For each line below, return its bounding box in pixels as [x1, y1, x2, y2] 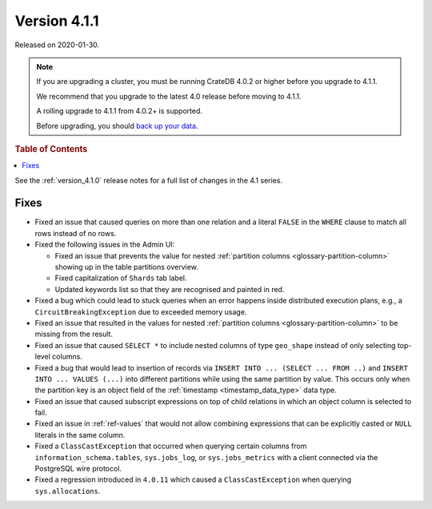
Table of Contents [14, 143, 88, 154]
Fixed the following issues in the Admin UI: [34, 240, 175, 250]
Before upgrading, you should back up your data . [36, 121, 198, 130]
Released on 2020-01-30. [14, 40, 100, 50]
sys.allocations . [34, 486, 101, 495]
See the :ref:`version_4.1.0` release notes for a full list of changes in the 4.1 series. [14, 175, 283, 185]
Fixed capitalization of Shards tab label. [54, 273, 187, 283]
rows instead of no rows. [34, 228, 117, 238]
